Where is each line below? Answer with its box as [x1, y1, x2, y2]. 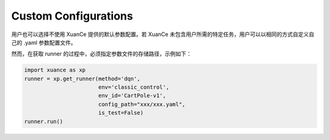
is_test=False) [98, 109, 144, 116]
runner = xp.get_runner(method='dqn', [24, 75, 141, 82]
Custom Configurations [11, 9, 133, 23]
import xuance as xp [24, 67, 86, 73]
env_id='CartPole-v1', [98, 92, 166, 99]
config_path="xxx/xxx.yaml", [98, 101, 186, 108]
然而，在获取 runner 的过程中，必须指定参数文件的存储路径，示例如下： [11, 50, 192, 57]
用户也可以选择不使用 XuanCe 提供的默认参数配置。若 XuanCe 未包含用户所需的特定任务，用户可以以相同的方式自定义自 [11, 31, 315, 38]
